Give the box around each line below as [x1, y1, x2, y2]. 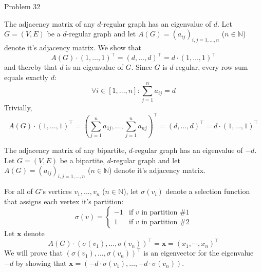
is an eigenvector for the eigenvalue [143, 247, 254, 258]
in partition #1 [141, 208, 190, 216]
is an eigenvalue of [66, 62, 123, 72]
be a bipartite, [60, 154, 105, 165]
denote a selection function [165, 186, 250, 197]
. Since [131, 62, 152, 72]
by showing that [15, 258, 67, 268]
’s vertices [41, 186, 72, 197]
